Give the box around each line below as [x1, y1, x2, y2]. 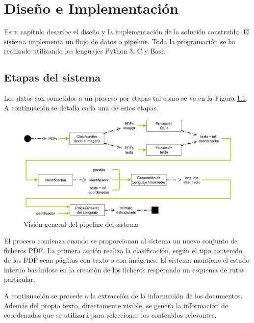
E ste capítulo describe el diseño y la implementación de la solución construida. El [4, 27, 250, 37]
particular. [4, 274, 35, 284]
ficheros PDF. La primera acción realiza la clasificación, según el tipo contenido [4, 245, 243, 255]
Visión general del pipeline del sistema [24, 219, 139, 229]
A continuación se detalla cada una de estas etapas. [4, 102, 158, 112]
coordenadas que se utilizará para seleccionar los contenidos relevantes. [4, 310, 217, 320]
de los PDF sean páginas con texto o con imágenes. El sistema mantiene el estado [4, 255, 250, 265]
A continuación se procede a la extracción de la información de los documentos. [4, 291, 243, 301]
